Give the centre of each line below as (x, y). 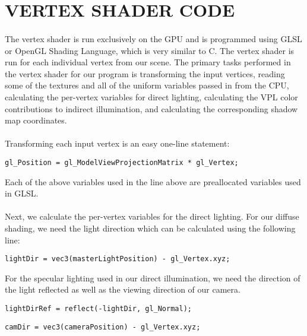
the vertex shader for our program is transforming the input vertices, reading (145, 73)
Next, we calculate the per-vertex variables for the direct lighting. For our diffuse (152, 216)
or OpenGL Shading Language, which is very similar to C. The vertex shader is (150, 50)
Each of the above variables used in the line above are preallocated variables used (153, 181)
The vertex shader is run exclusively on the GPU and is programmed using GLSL (153, 38)
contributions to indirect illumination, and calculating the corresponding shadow (151, 108)
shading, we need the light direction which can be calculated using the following (150, 228)
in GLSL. (22, 193)
